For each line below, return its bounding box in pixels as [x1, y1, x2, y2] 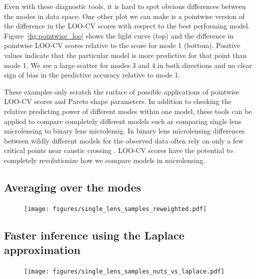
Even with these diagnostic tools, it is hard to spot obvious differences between [4, 1, 246, 11]
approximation [4, 242, 80, 257]
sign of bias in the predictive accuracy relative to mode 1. [4, 69, 180, 80]
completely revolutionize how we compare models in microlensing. [4, 154, 205, 165]
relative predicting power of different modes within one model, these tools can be [4, 105, 252, 116]
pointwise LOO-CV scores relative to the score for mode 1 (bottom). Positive [4, 40, 240, 50]
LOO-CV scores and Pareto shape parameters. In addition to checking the [4, 96, 231, 106]
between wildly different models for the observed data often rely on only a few [4, 135, 243, 145]
